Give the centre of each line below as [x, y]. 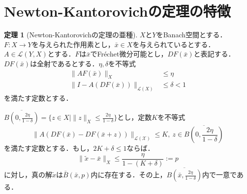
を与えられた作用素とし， [73, 44]
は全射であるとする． [64, 63]
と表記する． [214, 54]
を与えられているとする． [174, 44]
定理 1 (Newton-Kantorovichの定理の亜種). [71, 35]
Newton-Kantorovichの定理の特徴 [117, 11]
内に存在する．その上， [129, 175]
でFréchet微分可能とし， [129, 54]
